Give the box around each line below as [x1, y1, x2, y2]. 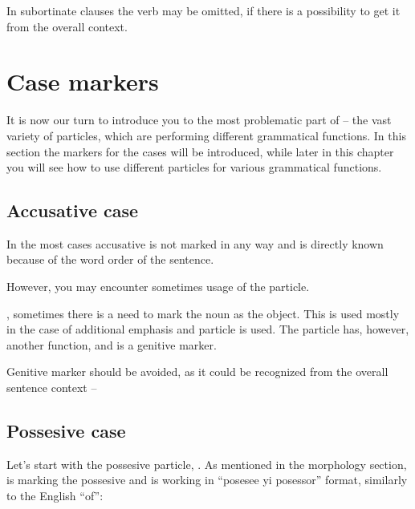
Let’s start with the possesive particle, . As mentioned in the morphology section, [6, 455, 407, 472]
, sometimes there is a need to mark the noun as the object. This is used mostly [6, 305, 400, 321]
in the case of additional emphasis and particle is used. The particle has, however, [6, 321, 409, 337]
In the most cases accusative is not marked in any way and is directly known [6, 235, 384, 252]
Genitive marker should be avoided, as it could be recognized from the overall [6, 363, 389, 380]
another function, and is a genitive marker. [6, 336, 217, 353]
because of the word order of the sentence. [6, 251, 214, 268]
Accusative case [6, 198, 139, 223]
